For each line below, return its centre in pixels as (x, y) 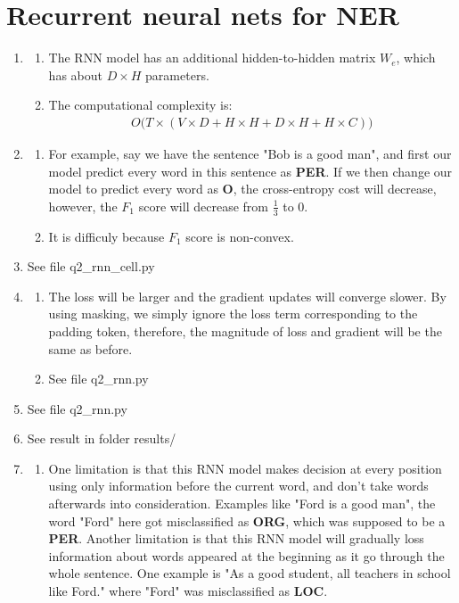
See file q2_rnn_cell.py (91, 266)
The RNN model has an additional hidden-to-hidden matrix (212, 58)
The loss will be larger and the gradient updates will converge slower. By (247, 296)
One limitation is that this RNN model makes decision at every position (245, 468)
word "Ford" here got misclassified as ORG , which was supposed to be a (247, 520)
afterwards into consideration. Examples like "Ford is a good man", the (242, 504)
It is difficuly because (107, 236)
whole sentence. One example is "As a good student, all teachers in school (250, 573)
